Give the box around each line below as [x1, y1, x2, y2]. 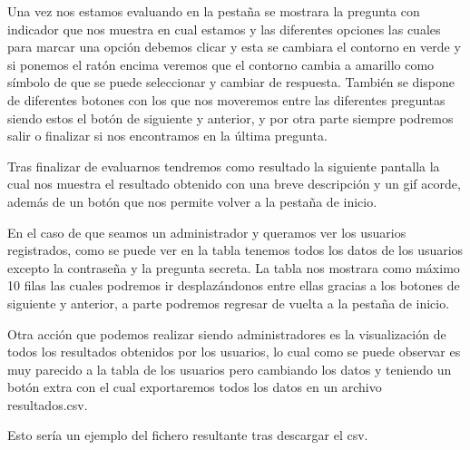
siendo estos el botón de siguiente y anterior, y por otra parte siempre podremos [7, 108, 454, 127]
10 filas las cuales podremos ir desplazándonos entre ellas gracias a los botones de [7, 276, 460, 295]
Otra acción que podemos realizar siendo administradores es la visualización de [7, 324, 446, 343]
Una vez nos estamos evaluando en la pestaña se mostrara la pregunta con [7, 2, 420, 20]
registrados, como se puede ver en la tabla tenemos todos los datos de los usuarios [7, 240, 464, 259]
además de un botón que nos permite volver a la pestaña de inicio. [7, 191, 377, 210]
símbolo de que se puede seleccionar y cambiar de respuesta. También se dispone [7, 73, 455, 92]
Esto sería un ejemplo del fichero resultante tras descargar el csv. [7, 426, 368, 445]
